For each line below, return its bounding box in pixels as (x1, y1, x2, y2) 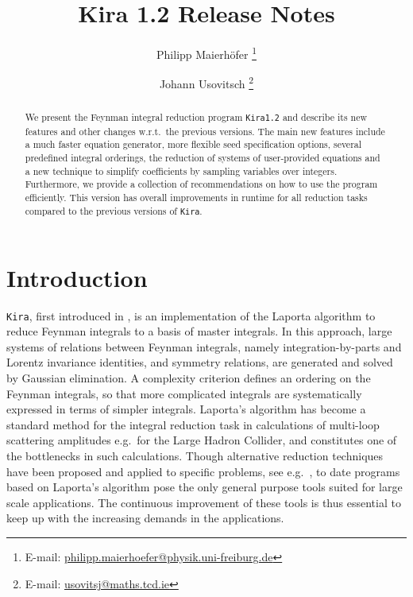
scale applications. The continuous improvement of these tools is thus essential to (6, 494, 401, 510)
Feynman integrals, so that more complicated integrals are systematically (6, 385, 362, 401)
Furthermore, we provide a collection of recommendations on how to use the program (25, 177, 378, 191)
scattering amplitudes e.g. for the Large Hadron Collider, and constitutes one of (6, 432, 397, 448)
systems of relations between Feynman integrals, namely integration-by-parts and (6, 338, 402, 355)
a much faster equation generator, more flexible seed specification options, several (25, 138, 362, 151)
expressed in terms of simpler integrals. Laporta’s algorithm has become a (6, 401, 366, 417)
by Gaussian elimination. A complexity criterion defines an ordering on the (6, 370, 371, 386)
